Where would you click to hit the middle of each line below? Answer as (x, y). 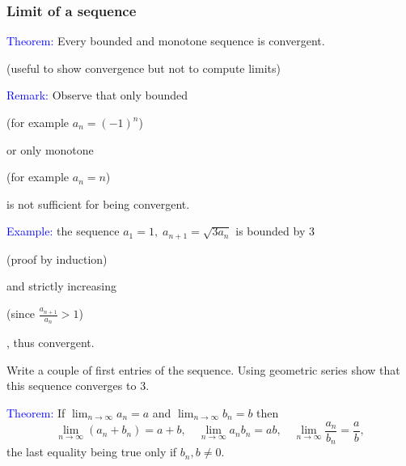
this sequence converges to (72, 386)
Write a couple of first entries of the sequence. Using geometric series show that (203, 369)
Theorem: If (36, 413)
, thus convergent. (51, 343)
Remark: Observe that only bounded (97, 95)
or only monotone (50, 149)
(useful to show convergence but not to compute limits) (144, 68)
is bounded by (271, 231)
